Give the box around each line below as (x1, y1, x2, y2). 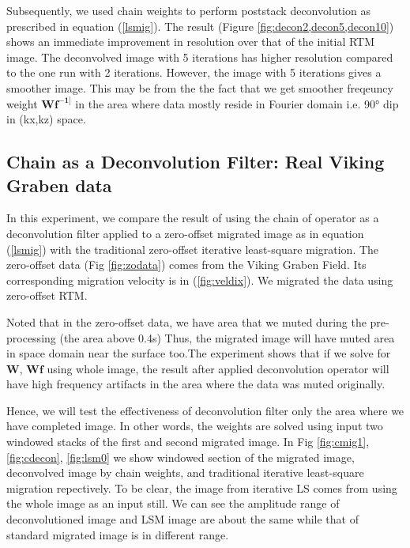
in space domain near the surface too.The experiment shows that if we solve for (6, 345, 391, 361)
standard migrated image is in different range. (6, 526, 229, 542)
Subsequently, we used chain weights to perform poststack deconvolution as (6, 2, 371, 18)
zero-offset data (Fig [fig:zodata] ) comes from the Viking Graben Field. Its (6, 256, 367, 273)
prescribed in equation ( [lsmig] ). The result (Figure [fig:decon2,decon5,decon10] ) (6, 17, 394, 34)
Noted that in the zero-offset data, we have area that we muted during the (6, 313, 367, 330)
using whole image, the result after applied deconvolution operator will (47, 360, 389, 376)
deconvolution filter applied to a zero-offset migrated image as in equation (6, 225, 364, 241)
